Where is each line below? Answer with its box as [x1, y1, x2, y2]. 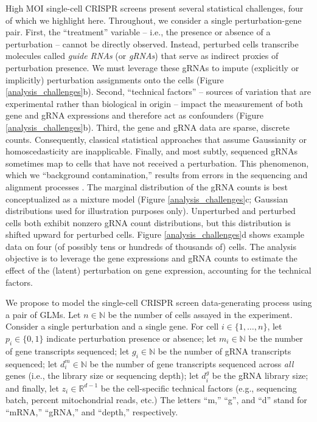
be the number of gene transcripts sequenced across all [89, 357, 294, 370]
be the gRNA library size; [212, 369, 308, 382]
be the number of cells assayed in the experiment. [108, 308, 293, 320]
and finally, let [5, 381, 59, 394]
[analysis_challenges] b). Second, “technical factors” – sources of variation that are [5, 85, 311, 98]
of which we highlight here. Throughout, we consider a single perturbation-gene [5, 13, 302, 26]
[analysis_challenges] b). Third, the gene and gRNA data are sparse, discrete [5, 120, 290, 133]
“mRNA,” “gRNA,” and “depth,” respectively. [5, 405, 178, 418]
